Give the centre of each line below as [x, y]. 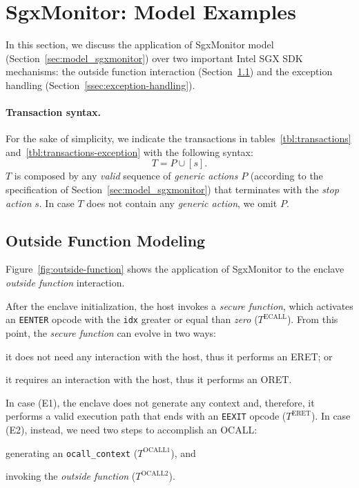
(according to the [287, 176]
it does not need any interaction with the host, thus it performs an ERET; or [169, 356]
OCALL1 [157, 450]
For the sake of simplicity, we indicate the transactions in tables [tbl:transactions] [178, 138]
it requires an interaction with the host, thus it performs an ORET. [149, 379]
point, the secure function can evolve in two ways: [111, 332]
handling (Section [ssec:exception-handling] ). [100, 85]
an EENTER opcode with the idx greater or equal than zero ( [132, 319]
